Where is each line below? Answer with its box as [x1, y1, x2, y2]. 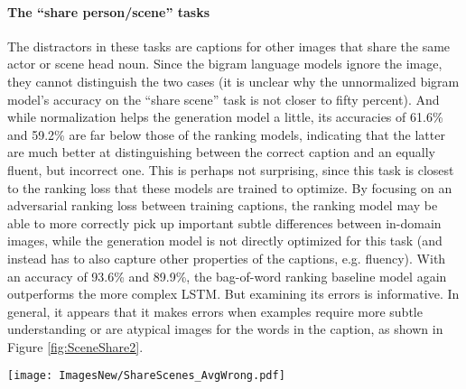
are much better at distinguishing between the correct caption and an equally [7, 143, 435, 162]
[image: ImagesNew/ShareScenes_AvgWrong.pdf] [7, 369, 285, 383]
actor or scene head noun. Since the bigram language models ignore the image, [7, 54, 443, 73]
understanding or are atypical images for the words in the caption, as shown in [7, 320, 443, 338]
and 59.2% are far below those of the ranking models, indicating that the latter [7, 125, 445, 144]
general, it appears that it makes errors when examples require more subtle [7, 301, 423, 320]
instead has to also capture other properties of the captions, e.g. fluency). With [7, 248, 446, 267]
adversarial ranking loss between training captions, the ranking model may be [7, 196, 438, 215]
